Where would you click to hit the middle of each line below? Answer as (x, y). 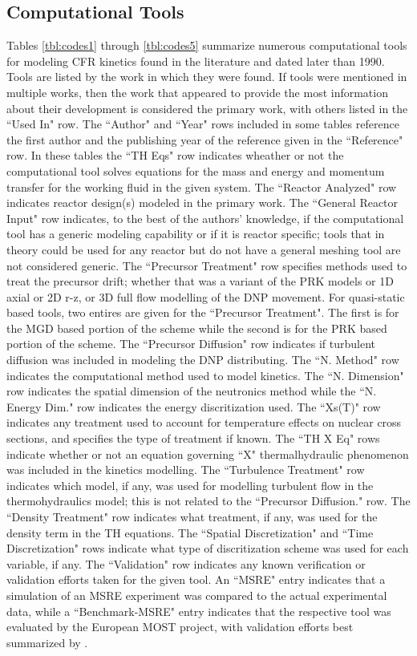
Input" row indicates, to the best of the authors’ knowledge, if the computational (205, 218)
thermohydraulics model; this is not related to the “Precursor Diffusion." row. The (208, 501)
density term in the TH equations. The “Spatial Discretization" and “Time (190, 532)
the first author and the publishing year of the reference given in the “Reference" (205, 139)
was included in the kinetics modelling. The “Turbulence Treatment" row (186, 470)
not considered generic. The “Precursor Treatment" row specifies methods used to (207, 265)
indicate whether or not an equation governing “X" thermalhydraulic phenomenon (208, 454)
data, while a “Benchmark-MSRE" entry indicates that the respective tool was (199, 611)
